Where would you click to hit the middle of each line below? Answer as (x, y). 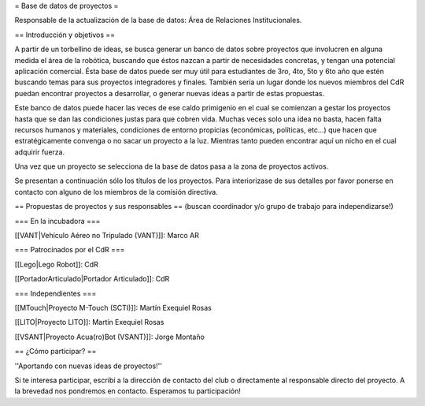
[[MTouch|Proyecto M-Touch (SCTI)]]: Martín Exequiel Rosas (113, 307)
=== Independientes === (55, 293)
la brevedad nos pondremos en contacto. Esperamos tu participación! (128, 391)
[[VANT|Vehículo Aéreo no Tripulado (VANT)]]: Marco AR (107, 236)
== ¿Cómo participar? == (55, 352)
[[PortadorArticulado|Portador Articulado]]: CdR (92, 279)
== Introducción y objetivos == (65, 35)
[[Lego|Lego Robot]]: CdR (56, 264)
